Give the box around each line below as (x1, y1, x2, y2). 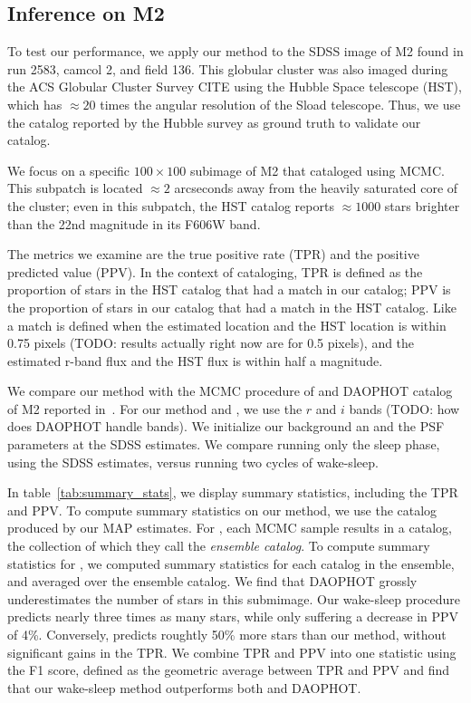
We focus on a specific (7, 160, 130, 179)
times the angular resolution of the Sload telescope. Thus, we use (100, 94, 461, 113)
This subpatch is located (7, 178, 143, 197)
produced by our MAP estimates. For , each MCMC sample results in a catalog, (7, 518, 452, 537)
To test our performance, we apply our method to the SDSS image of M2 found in (7, 42, 464, 61)
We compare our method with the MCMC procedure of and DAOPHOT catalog (7, 381, 453, 400)
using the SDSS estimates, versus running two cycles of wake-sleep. (7, 452, 379, 471)
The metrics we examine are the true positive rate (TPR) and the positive (7, 245, 419, 264)
